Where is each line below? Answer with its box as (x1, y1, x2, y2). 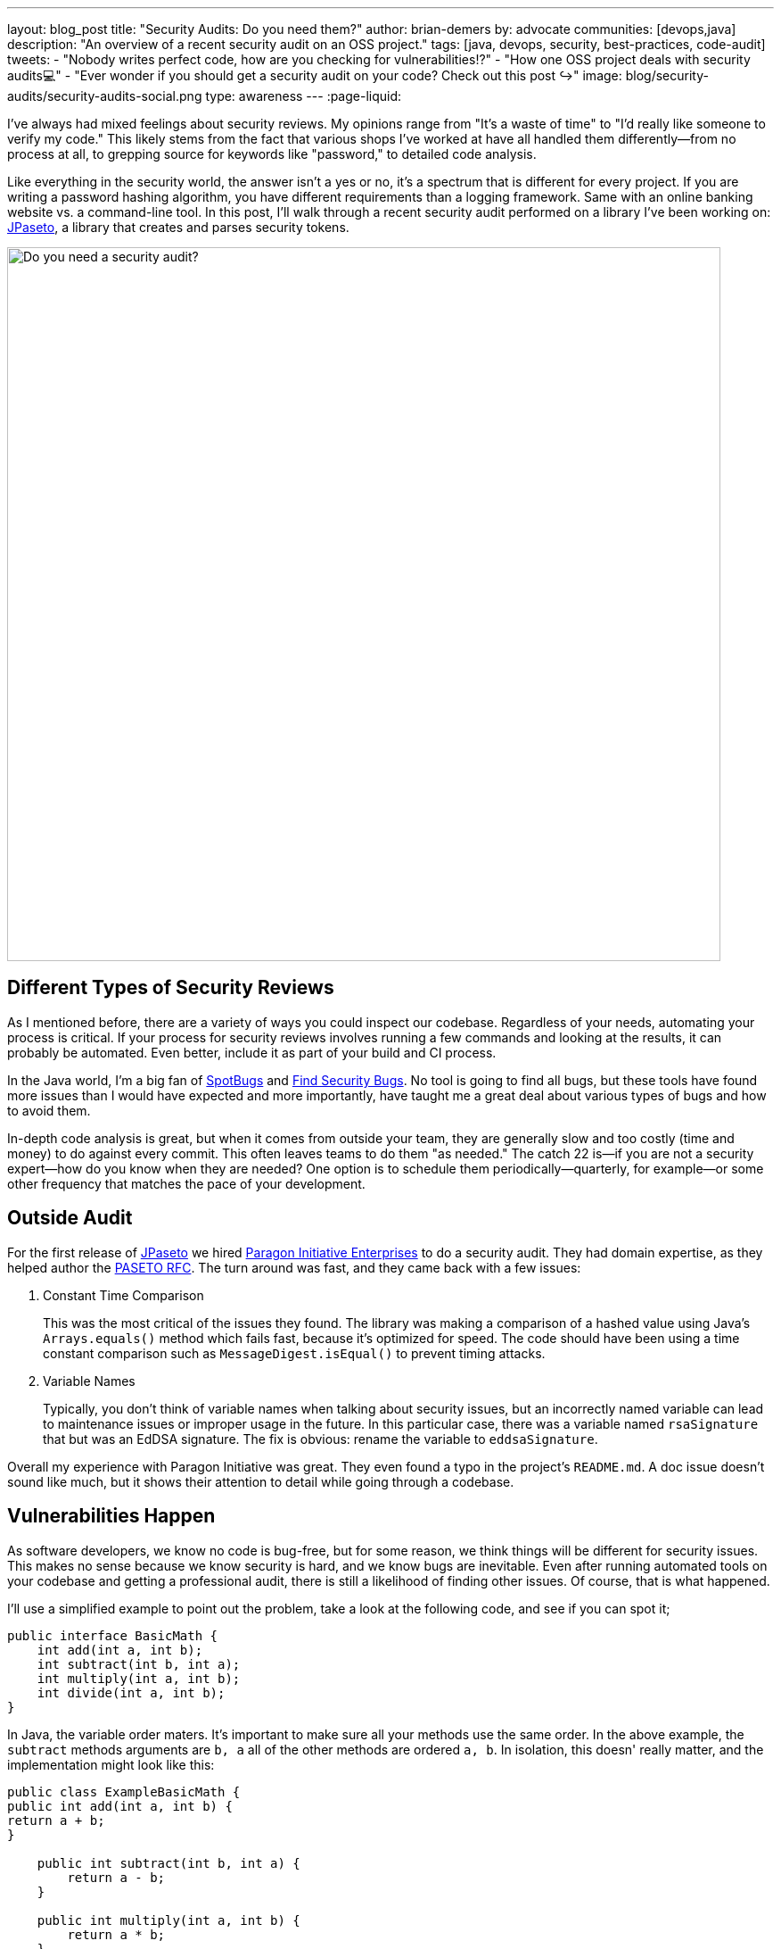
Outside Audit (7, 1207, 133, 1230)
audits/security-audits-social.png (7, 88, 202, 104)
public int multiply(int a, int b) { (37, 1912, 300, 1928)
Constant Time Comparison (43, 1287, 204, 1303)
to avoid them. (7, 1102, 91, 1118)
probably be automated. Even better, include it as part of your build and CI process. (7, 1044, 497, 1060)
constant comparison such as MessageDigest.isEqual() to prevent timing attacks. (43, 1345, 546, 1361)
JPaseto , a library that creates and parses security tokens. (7, 220, 349, 235)
